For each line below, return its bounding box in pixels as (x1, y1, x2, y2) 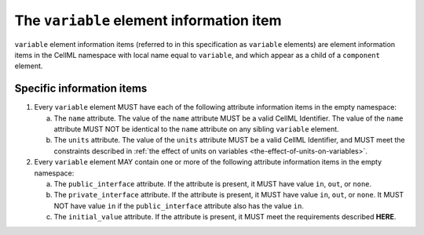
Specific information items (14, 82, 148, 96)
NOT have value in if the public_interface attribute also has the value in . (53, 201, 304, 211)
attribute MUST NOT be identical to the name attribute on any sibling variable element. (53, 125, 339, 134)
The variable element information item (14, 12, 282, 29)
